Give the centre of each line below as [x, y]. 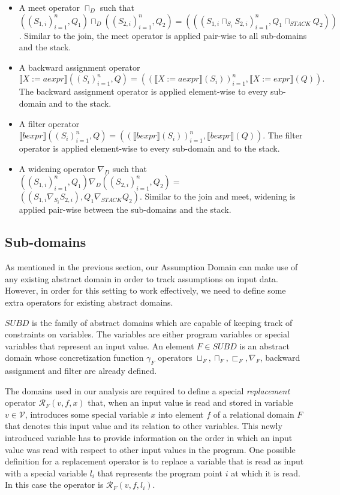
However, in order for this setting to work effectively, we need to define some [145, 290]
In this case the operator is [54, 485]
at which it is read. [266, 473]
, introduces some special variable [86, 414]
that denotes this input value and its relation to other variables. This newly [144, 426]
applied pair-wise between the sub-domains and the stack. [125, 209]
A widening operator [57, 168]
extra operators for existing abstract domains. [89, 302]
